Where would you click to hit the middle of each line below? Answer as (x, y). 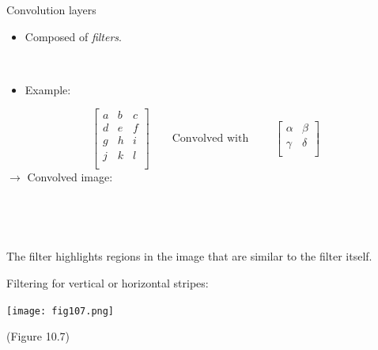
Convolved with (210, 138)
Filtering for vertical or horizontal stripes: (108, 282)
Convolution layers (51, 10)
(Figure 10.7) (38, 336)
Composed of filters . (73, 36)
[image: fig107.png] (60, 311)
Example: (48, 89)
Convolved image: (70, 176)
